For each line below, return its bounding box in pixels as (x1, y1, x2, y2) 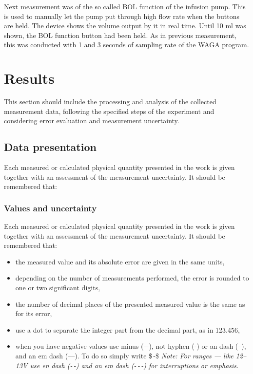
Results (4, 68, 55, 88)
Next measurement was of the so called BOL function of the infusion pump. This (4, 1, 246, 11)
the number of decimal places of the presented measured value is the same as (15, 299, 245, 309)
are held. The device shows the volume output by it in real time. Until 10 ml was (4, 20, 246, 31)
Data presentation (4, 139, 97, 154)
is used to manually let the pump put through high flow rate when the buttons (4, 11, 239, 21)
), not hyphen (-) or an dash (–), (149, 341, 246, 351)
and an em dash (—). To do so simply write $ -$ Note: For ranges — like (15, 351, 234, 361)
